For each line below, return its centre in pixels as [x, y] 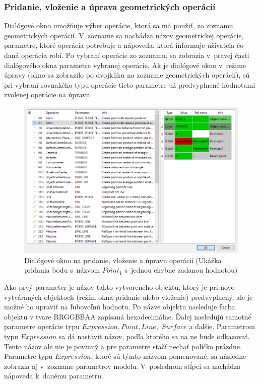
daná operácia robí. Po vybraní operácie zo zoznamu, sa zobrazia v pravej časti [127, 55]
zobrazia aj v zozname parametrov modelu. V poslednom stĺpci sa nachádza [122, 366]
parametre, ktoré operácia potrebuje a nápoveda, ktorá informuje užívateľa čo [124, 45]
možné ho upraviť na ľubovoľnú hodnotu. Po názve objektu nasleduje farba [120, 307]
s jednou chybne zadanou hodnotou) [181, 270]
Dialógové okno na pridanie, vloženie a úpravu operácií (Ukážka [123, 260]
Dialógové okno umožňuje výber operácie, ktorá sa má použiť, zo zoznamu [119, 25]
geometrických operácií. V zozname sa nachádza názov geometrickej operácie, [124, 35]
